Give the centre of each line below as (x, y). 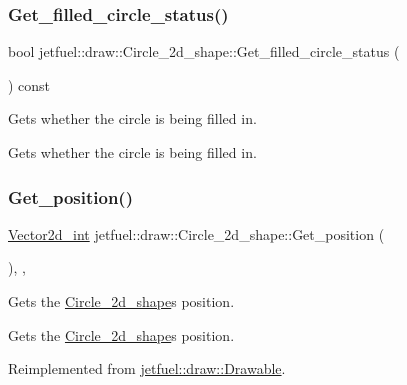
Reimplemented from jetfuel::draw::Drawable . (147, 368)
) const (29, 84)
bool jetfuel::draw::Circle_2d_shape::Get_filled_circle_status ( (204, 51)
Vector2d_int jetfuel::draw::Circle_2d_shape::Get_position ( (196, 233)
